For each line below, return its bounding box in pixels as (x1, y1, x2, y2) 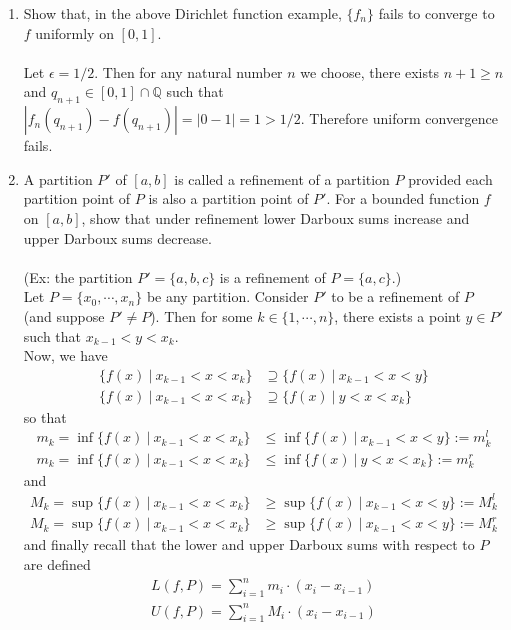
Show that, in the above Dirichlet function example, (23, 3, 342, 23)
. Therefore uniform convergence (300, 108, 499, 129)
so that (23, 406, 67, 427)
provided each (408, 168, 493, 189)
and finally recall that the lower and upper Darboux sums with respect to (23, 534, 475, 555)
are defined (23, 554, 91, 575)
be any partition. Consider (146, 286, 309, 307)
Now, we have (23, 345, 108, 366)
